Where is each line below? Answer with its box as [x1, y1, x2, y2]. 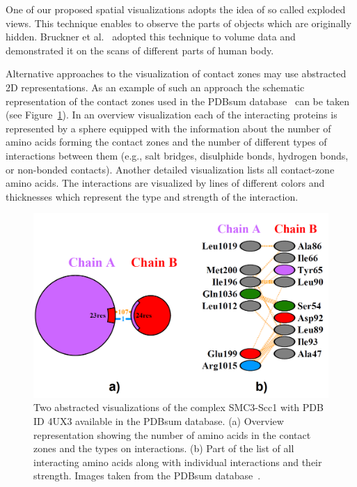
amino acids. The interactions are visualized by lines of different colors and [6, 176, 325, 190]
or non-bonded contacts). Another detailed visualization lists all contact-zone [6, 162, 335, 176]
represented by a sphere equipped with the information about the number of [6, 121, 331, 135]
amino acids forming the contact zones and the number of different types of [6, 134, 327, 149]
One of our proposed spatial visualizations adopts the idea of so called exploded [6, 2, 346, 16]
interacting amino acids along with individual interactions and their [33, 454, 322, 469]
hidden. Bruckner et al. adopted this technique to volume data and [6, 29, 296, 44]
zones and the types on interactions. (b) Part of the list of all [33, 441, 294, 456]
